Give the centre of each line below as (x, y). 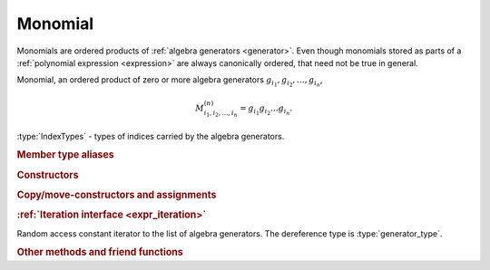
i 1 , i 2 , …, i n (220, 114)
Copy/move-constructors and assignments (117, 195)
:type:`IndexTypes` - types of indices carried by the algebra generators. (151, 136)
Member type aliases (65, 155)
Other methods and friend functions (100, 252)
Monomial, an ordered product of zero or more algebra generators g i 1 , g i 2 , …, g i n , (170, 82)
